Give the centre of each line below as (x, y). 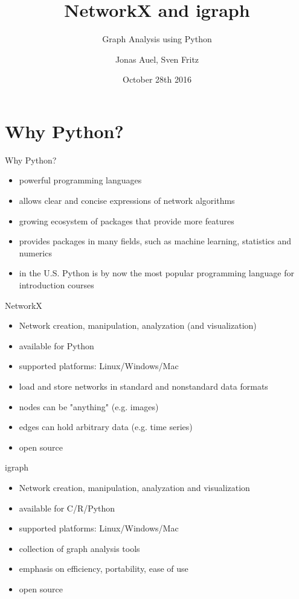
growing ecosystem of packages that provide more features (127, 220)
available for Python (56, 345)
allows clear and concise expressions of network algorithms (127, 201)
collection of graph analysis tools (79, 548)
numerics (35, 252)
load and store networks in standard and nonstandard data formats (143, 386)
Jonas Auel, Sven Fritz (157, 59)
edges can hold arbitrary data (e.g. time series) (106, 427)
